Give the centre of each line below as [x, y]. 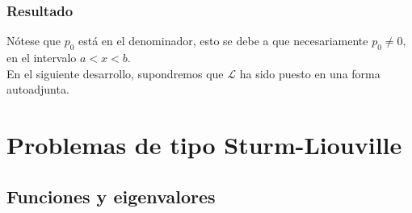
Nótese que [34, 41]
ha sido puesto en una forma [310, 73]
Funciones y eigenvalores [111, 196]
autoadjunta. [38, 89]
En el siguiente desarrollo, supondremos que [115, 73]
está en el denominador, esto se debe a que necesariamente [223, 41]
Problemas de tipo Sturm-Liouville [204, 144]
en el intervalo [42, 58]
